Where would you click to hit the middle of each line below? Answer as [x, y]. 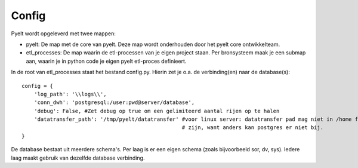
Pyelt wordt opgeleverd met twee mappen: [63, 33]
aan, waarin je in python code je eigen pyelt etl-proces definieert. [106, 61]
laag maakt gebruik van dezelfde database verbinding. [78, 158]
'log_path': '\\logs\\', [70, 94]
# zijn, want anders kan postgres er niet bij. [253, 128]
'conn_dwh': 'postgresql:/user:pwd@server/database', [114, 103]
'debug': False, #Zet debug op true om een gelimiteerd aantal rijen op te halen [157, 111]
